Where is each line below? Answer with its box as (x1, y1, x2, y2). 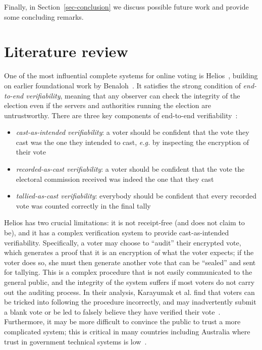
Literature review (4, 41, 128, 62)
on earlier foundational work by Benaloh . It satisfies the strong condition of (4, 80, 241, 90)
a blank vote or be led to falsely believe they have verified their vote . (4, 306, 221, 317)
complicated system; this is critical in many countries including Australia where (4, 326, 250, 336)
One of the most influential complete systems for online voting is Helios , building (4, 70, 258, 81)
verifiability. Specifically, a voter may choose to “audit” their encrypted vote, (4, 237, 241, 247)
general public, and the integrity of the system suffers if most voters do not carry (4, 277, 255, 287)
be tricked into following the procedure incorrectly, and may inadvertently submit (4, 296, 256, 307)
